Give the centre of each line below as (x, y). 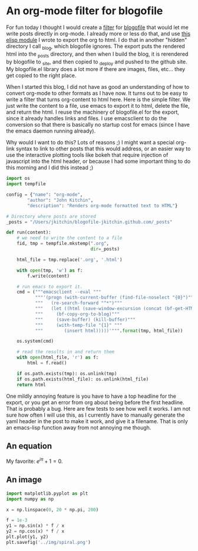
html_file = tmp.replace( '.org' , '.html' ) (70, 260)
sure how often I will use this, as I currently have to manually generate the (95, 415)
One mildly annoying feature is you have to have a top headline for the (91, 396)
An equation (29, 446)
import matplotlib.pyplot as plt (47, 493)
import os (18, 179)
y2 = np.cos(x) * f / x (35, 531)
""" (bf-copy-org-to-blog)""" (77, 314)
